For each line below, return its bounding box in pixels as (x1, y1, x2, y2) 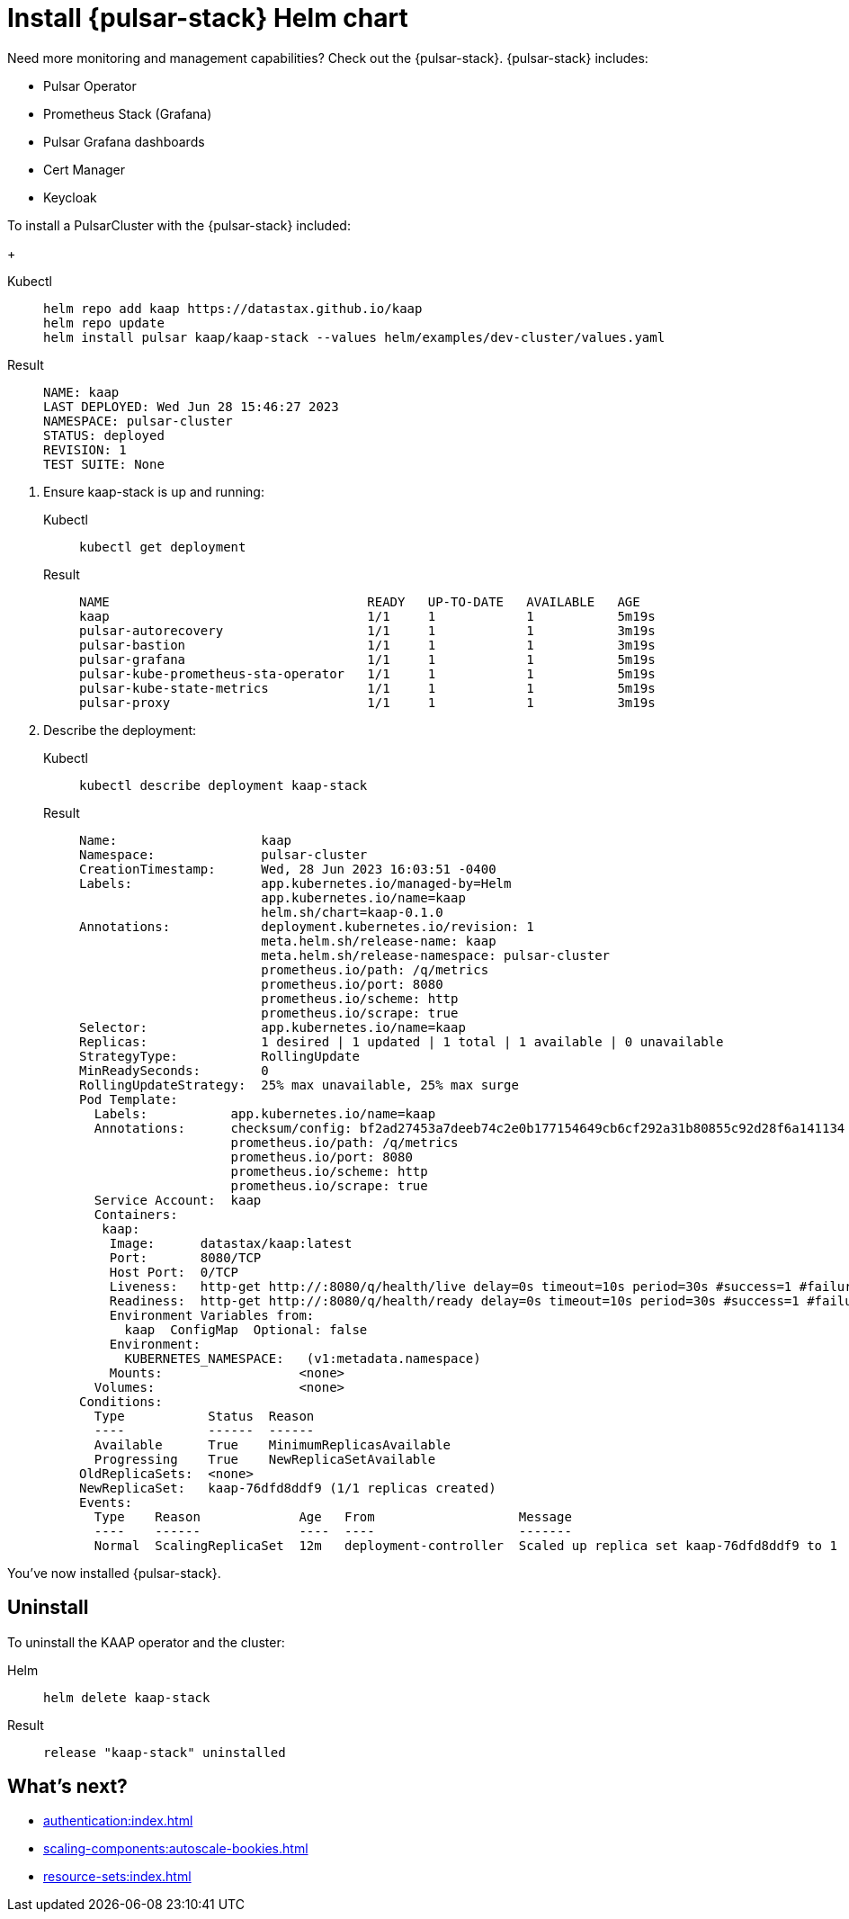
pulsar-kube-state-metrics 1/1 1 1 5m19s (79, 680, 656, 695)
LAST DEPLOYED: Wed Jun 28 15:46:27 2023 (43, 399, 339, 414)
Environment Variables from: (109, 1307, 315, 1323)
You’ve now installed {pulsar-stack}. (7, 1565, 221, 1581)
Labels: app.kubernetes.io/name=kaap (94, 1106, 436, 1121)
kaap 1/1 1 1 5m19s (79, 608, 656, 623)
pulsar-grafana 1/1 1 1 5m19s (79, 651, 656, 667)
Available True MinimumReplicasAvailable (94, 1437, 451, 1452)
